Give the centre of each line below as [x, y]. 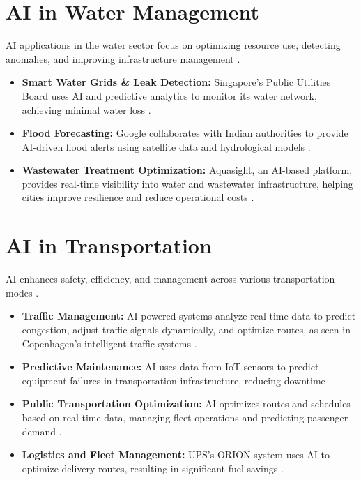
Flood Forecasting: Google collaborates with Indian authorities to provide [185, 133]
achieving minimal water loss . [86, 109]
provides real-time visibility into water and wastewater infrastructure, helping [187, 183]
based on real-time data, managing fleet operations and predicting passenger [185, 417]
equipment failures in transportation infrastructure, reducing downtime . [177, 380]
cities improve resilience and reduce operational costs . [138, 197]
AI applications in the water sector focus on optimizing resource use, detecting [173, 45]
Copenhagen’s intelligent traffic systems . [109, 343]
